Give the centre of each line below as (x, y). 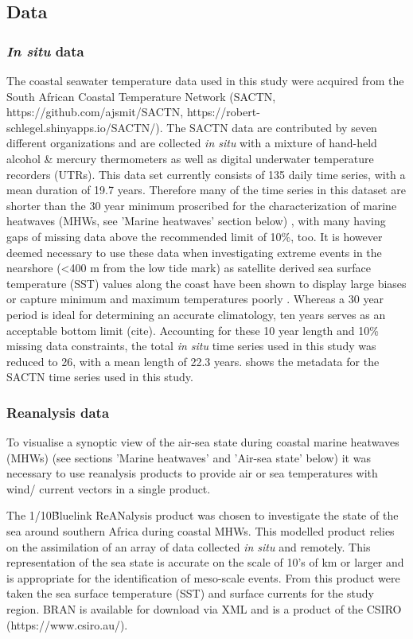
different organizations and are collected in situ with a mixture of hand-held (192, 143)
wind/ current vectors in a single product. (109, 488)
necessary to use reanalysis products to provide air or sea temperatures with (192, 473)
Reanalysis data (58, 412)
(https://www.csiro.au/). (67, 624)
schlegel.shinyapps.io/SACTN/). (85, 127)
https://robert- (223, 112)
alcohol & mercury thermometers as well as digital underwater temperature (190, 158)
